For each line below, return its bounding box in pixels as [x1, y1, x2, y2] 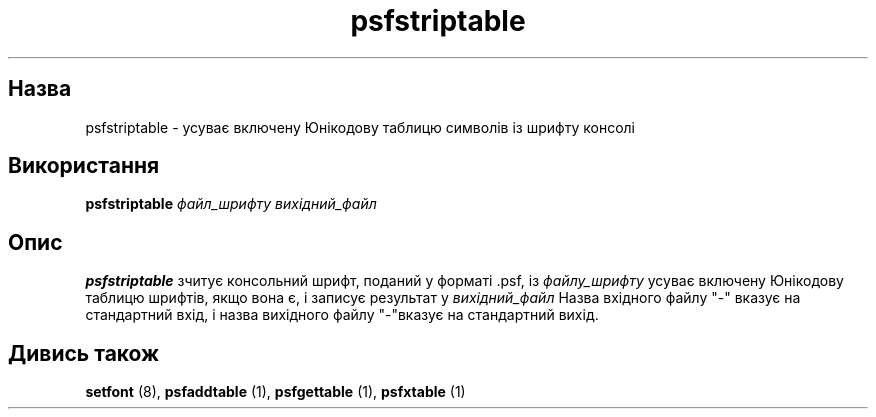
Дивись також [8, 340, 160, 366]
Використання [8, 153, 160, 179]
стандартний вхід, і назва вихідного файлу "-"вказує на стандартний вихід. [85, 306, 599, 324]
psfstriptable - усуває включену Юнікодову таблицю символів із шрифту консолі [85, 118, 635, 136]
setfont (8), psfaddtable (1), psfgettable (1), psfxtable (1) [85, 383, 466, 401]
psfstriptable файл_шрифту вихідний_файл [85, 195, 377, 213]
